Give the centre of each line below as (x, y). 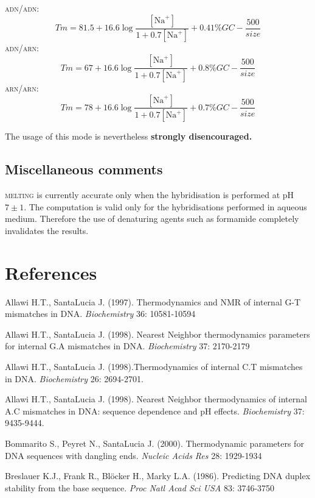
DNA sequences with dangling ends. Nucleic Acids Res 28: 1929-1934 (133, 455)
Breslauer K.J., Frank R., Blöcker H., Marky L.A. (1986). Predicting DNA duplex (158, 476)
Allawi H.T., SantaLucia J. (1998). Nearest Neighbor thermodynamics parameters (157, 334)
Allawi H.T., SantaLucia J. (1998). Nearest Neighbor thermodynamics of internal (156, 399)
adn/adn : (22, 8)
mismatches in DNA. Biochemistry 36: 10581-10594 (100, 314)
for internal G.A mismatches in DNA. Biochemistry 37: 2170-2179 (127, 346)
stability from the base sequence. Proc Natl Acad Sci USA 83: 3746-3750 (140, 487)
